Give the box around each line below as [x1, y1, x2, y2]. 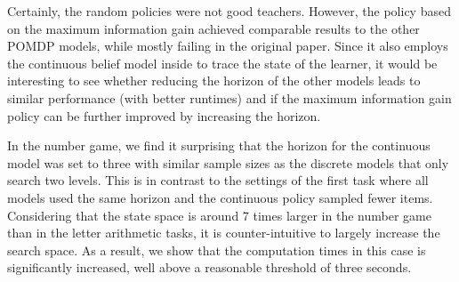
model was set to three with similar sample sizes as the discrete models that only [7, 153, 449, 172]
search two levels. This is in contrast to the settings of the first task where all [7, 171, 429, 189]
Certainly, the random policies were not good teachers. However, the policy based [7, 2, 451, 20]
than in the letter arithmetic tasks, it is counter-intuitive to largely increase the [7, 223, 440, 242]
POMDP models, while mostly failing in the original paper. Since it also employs [7, 36, 448, 55]
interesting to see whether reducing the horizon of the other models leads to [7, 71, 421, 90]
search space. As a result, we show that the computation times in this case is [7, 240, 426, 259]
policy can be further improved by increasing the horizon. [7, 106, 321, 125]
